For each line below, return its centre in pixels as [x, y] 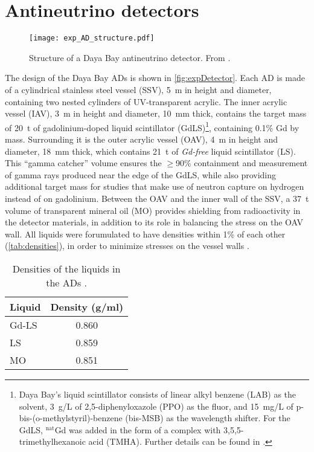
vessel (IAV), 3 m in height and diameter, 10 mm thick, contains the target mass [156, 113]
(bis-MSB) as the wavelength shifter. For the [208, 418]
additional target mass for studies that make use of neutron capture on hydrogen [155, 186]
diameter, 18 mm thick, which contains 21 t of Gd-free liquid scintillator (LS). [150, 151]
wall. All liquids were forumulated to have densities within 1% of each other [145, 234]
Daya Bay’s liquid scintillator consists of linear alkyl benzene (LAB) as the [158, 394]
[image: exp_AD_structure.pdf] [92, 38]
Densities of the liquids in [66, 268]
